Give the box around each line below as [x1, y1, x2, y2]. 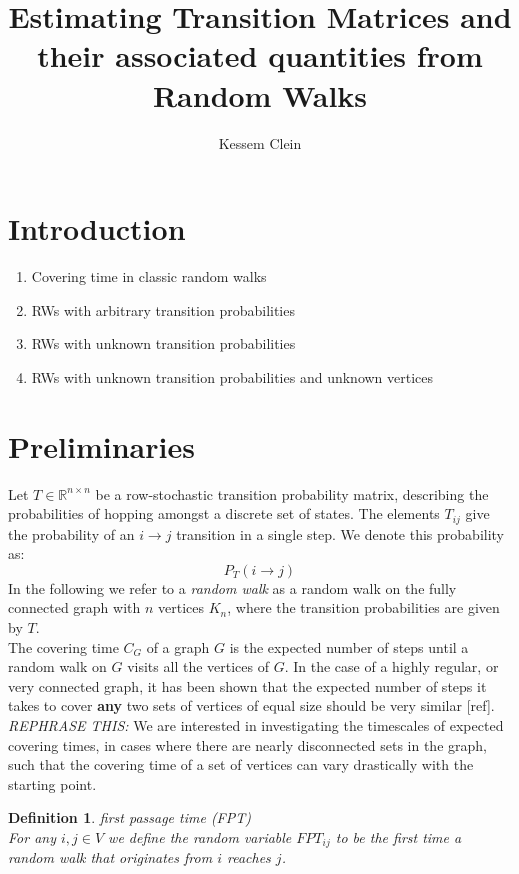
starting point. [8, 773, 97, 794]
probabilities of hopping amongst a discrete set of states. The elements [8, 503, 440, 524]
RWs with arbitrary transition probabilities [31, 299, 295, 320]
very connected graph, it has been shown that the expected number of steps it [8, 675, 487, 696]
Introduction [8, 208, 186, 249]
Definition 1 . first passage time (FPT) [8, 807, 251, 828]
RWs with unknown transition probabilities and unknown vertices [31, 366, 434, 387]
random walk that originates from [8, 847, 213, 868]
